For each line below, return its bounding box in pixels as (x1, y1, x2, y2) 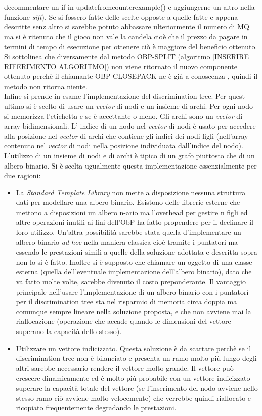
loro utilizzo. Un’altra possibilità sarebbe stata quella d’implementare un (16, 227, 241, 237)
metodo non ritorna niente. (4, 80, 88, 91)
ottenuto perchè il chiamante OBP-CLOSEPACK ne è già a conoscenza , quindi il (4, 71, 258, 81)
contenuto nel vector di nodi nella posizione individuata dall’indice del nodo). (4, 140, 243, 151)
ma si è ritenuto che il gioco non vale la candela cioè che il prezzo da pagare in (4, 31, 248, 41)
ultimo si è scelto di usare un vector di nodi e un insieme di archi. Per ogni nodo (4, 100, 253, 111)
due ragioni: (4, 170, 41, 181)
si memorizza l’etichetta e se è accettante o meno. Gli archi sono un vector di (4, 110, 243, 121)
